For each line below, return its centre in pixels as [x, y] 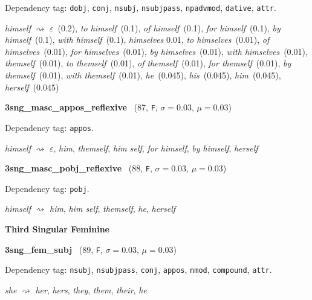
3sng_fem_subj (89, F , [54, 249]
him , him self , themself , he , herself [113, 209]
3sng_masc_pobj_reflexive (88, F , [79, 168]
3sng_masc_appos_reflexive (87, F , [81, 107]
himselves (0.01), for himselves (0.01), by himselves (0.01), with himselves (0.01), [156, 51]
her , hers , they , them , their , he [91, 289]
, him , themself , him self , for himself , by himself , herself [156, 148]
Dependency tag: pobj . [47, 188]
